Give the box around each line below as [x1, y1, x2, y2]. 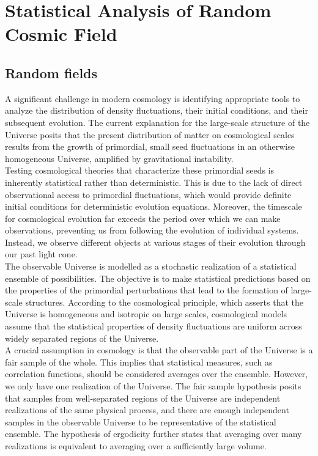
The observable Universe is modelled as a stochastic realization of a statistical [5, 260, 297, 273]
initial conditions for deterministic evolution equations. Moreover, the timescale [5, 200, 302, 213]
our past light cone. [5, 248, 78, 260]
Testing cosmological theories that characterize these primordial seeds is [5, 164, 275, 177]
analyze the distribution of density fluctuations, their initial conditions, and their [5, 104, 308, 117]
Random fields [5, 63, 98, 82]
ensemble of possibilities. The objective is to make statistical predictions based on [5, 271, 311, 284]
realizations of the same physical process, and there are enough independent [5, 403, 289, 416]
